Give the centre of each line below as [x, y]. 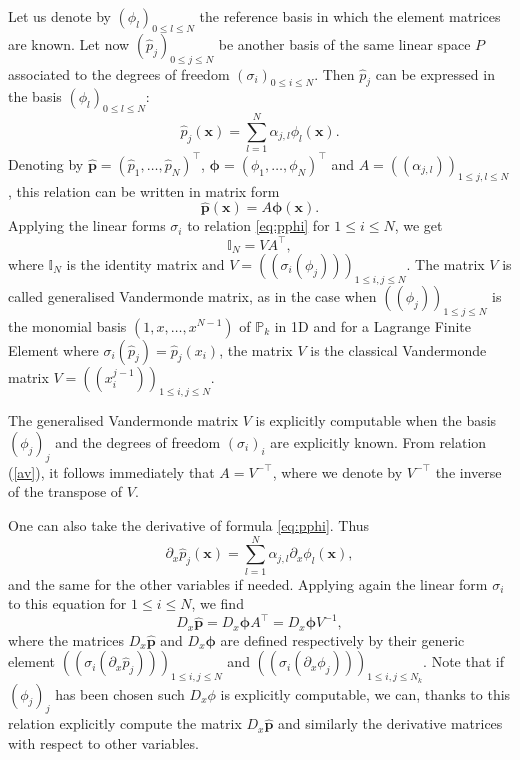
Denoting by [46, 163]
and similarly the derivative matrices [390, 723]
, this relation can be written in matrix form [144, 190]
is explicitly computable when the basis [376, 420]
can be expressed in [435, 73]
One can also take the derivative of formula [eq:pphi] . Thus [189, 524]
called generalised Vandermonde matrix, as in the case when [192, 295]
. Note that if [463, 661]
